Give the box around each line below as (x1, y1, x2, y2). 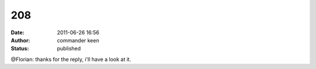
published (57, 45, 81, 52)
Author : (11, 37, 30, 43)
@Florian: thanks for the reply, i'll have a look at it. (11, 56, 132, 63)
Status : (11, 45, 29, 52)
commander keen (57, 37, 99, 43)
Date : (11, 29, 25, 36)
